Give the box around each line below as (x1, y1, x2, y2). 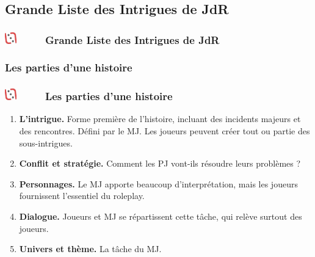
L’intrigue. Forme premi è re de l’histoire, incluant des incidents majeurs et (19, 112, 301, 125)
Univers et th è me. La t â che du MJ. (19, 242, 162, 255)
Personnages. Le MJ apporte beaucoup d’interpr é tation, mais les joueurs (19, 177, 298, 190)
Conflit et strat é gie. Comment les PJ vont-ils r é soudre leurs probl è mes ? (19, 157, 301, 170)
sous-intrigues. (19, 136, 73, 149)
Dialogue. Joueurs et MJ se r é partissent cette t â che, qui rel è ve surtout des (19, 210, 302, 223)
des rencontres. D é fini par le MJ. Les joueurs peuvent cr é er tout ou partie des (19, 125, 310, 137)
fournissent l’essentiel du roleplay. (19, 189, 145, 202)
